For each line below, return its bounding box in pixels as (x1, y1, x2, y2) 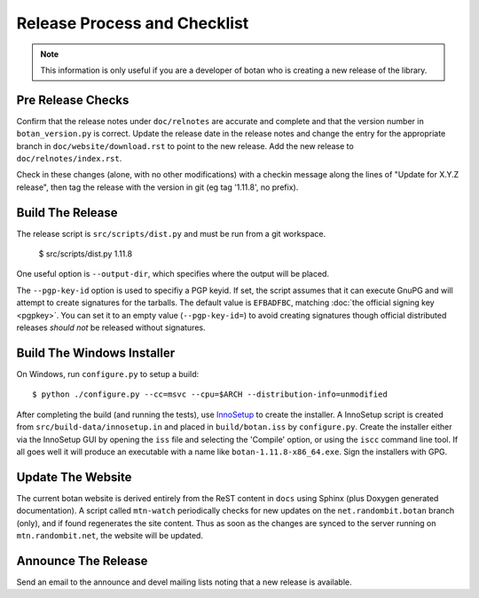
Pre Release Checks (16, 92, 130, 107)
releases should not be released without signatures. (16, 322, 206, 333)
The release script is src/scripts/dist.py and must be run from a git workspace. (16, 228, 326, 239)
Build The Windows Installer (16, 345, 176, 360)
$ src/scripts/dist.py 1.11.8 (38, 248, 133, 259)
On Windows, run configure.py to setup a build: (16, 368, 200, 379)
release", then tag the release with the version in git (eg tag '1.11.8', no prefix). (16, 182, 299, 193)
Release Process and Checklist (16, 13, 249, 33)
